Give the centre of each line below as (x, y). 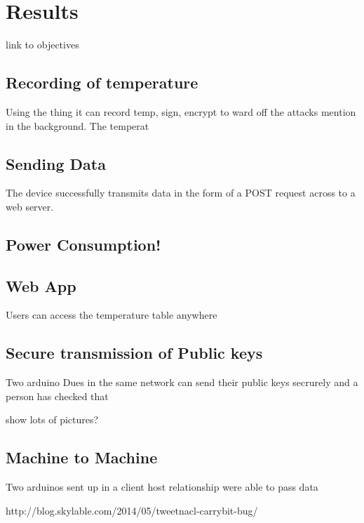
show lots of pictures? (52, 419)
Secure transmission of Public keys (134, 353)
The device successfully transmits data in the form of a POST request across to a (181, 193)
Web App (41, 285)
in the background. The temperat (77, 125)
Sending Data (56, 163)
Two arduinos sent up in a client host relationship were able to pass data (162, 487)
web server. (30, 206)
